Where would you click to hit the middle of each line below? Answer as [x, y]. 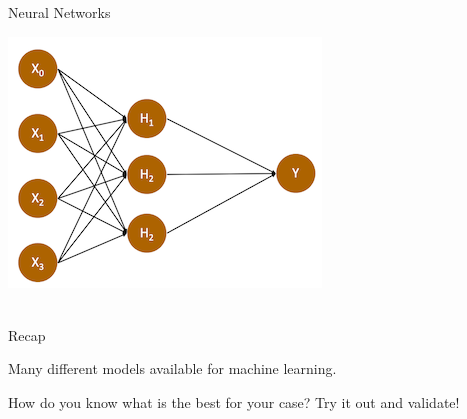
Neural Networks [59, 12]
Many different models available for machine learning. [172, 368]
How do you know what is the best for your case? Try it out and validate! [234, 401]
